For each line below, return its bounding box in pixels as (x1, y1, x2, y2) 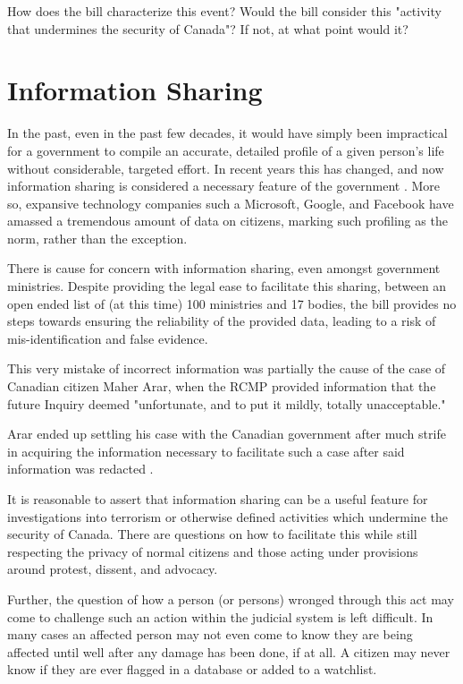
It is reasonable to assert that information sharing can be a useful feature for (7, 490, 428, 508)
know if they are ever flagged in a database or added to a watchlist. (7, 660, 377, 679)
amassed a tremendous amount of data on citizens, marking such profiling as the (7, 211, 448, 230)
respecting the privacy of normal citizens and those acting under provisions (7, 542, 418, 560)
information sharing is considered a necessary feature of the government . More (7, 176, 441, 195)
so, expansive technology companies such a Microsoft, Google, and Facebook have (7, 193, 454, 212)
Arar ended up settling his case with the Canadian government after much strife (7, 424, 446, 443)
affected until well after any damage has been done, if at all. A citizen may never (7, 642, 450, 661)
